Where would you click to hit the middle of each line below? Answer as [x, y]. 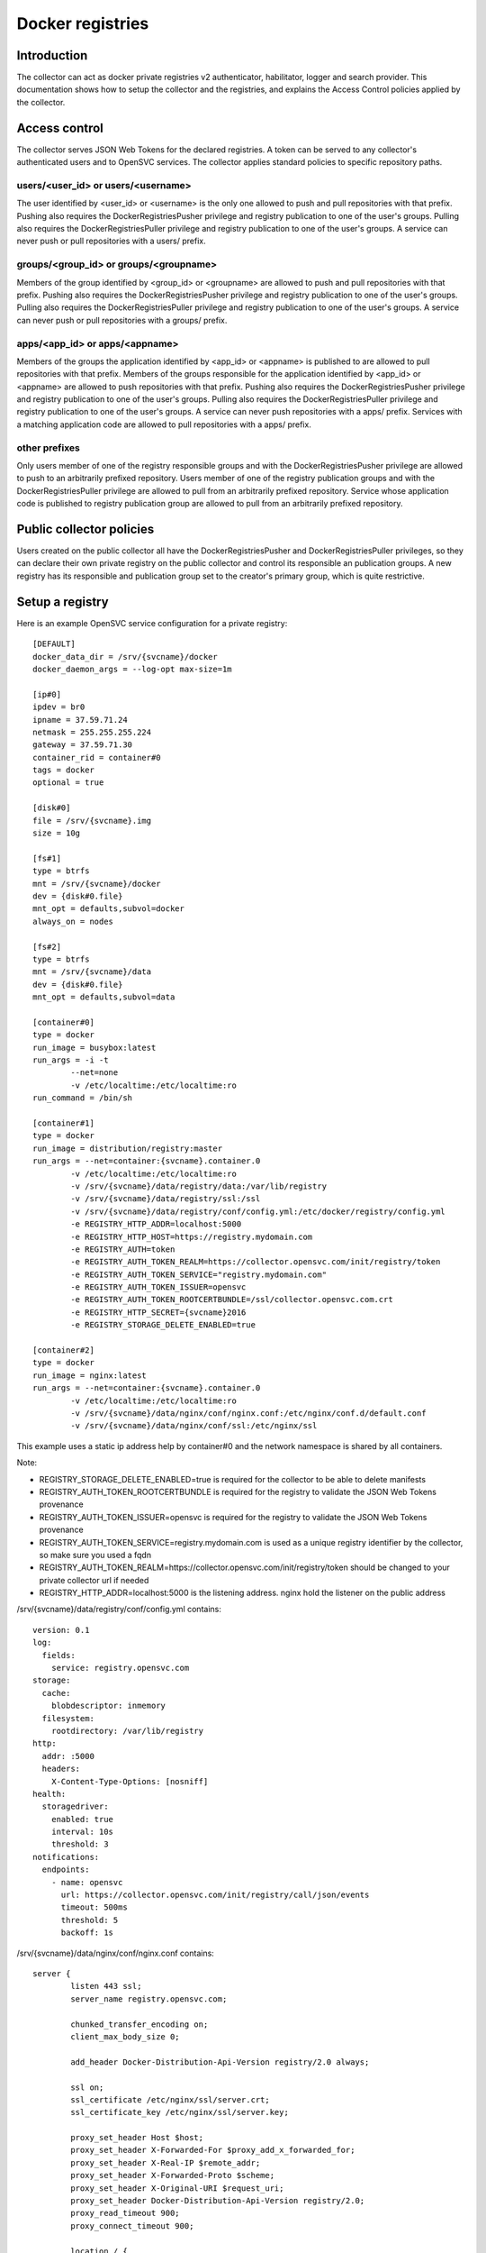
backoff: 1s [87, 1933]
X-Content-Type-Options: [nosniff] [130, 1781]
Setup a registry [63, 602]
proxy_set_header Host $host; [137, 2138]
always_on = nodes [73, 921]
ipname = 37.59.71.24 [80, 720]
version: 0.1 [61, 1630]
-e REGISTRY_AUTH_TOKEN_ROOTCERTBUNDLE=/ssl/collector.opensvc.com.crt [232, 1300]
